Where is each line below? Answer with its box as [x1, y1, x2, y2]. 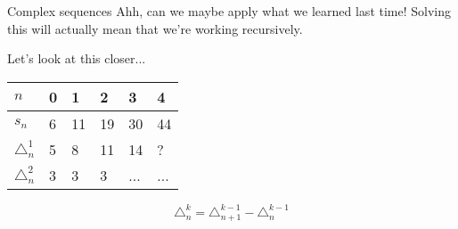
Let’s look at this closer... [7, 49, 146, 68]
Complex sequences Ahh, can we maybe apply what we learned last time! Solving [7, 2, 452, 20]
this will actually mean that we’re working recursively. [7, 19, 303, 37]
